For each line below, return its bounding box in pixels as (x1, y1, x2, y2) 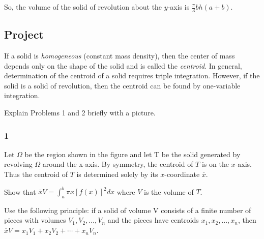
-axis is (167, 2, 190, 12)
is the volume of (144, 186, 194, 197)
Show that (4, 186, 36, 197)
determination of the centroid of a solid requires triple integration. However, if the (4, 70, 260, 81)
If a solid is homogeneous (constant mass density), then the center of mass (4, 50, 235, 61)
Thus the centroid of (4, 169, 68, 179)
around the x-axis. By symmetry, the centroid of (42, 159, 193, 169)
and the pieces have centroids (107, 215, 199, 225)
